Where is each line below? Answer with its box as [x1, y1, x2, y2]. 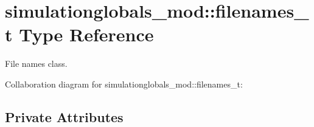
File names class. [5, 57, 68, 70]
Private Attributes [5, 107, 124, 126]
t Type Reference [5, 22, 154, 47]
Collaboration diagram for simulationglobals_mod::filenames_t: [5, 77, 243, 90]
